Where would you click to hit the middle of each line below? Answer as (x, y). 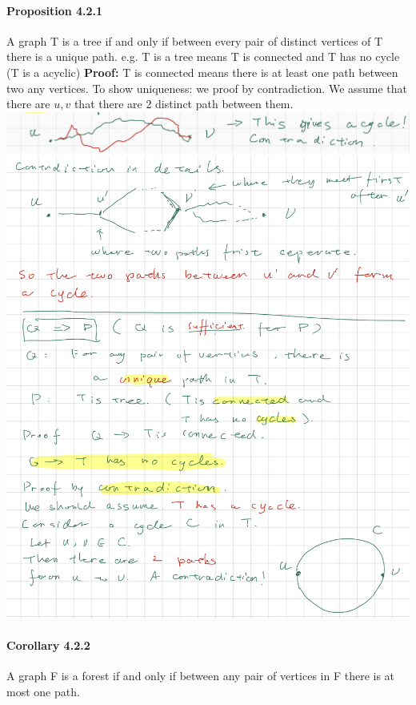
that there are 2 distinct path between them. (184, 104)
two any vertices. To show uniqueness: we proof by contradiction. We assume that (207, 88)
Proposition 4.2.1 (55, 10)
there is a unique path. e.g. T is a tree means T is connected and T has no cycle (203, 56)
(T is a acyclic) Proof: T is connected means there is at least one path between (202, 72)
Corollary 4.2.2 (48, 645)
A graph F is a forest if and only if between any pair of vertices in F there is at (201, 676)
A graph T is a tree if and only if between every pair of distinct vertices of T (195, 40)
